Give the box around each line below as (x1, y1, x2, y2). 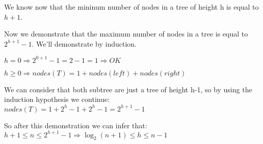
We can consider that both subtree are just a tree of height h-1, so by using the (4, 84, 252, 94)
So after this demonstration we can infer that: (4, 120, 147, 130)
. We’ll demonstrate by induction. (32, 38, 137, 49)
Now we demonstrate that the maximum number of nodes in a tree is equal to (4, 28, 248, 39)
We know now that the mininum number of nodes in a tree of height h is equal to (4, 2, 259, 12)
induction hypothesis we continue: (4, 94, 110, 104)
